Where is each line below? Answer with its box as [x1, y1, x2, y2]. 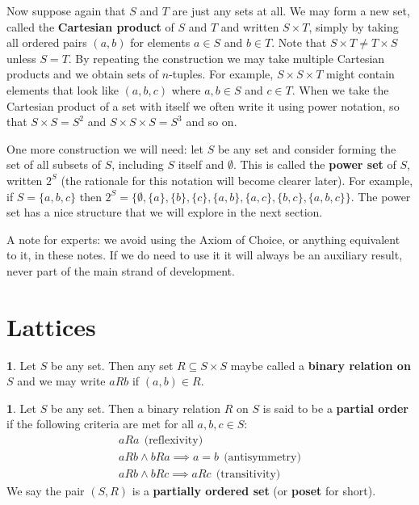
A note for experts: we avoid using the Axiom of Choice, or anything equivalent [6, 230, 400, 247]
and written [220, 18, 279, 35]
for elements [130, 34, 191, 51]
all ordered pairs [6, 34, 87, 51]
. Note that [271, 34, 327, 51]
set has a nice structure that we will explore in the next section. [6, 204, 323, 221]
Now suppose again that [6, 2, 126, 19]
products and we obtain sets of [6, 65, 159, 82]
